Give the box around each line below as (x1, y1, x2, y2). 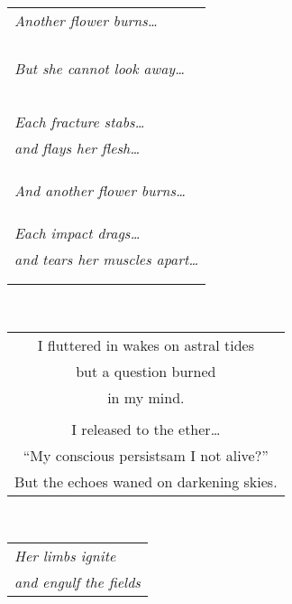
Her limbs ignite (14, 545, 116, 567)
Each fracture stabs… (14, 111, 145, 132)
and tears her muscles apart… (14, 249, 199, 269)
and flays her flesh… (14, 137, 141, 158)
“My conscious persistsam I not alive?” (23, 444, 269, 466)
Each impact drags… (14, 222, 141, 243)
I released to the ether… (71, 418, 221, 439)
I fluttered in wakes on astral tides (37, 334, 254, 355)
